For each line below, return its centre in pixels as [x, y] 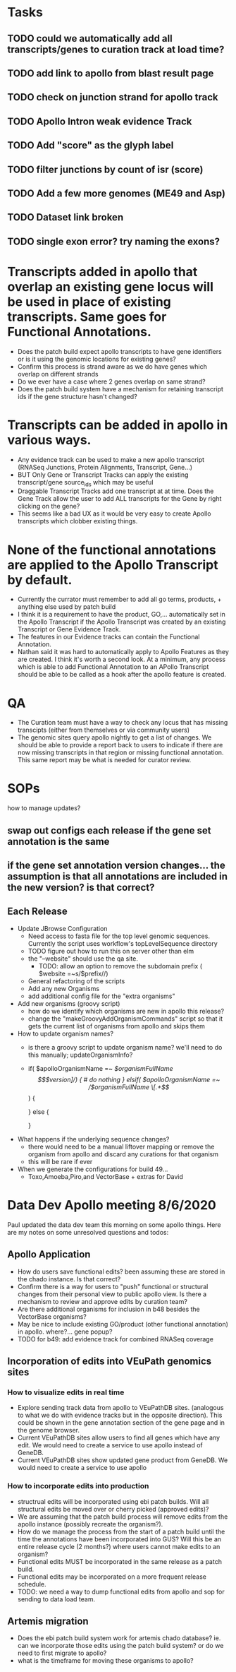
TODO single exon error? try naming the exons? [114, 241]
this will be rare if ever [60, 1161]
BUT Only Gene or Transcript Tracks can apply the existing [103, 475]
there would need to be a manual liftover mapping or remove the [121, 1146]
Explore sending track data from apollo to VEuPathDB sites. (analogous [120, 1408]
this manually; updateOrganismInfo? [80, 1055]
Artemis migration [48, 1621]
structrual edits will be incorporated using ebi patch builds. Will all [113, 1501]
